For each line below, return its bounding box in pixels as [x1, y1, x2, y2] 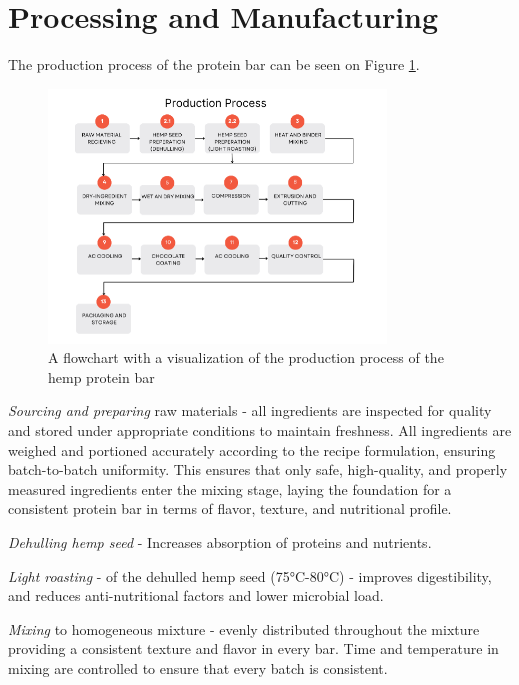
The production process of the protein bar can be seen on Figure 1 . [8, 54, 420, 75]
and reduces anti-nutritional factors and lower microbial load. [8, 585, 384, 606]
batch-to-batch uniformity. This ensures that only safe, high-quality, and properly [8, 459, 508, 480]
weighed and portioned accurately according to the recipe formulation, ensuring [8, 439, 496, 460]
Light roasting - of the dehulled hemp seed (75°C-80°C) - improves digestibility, [8, 565, 492, 586]
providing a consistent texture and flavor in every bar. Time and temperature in [8, 638, 499, 659]
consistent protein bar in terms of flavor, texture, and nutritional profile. [8, 498, 452, 519]
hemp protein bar [48, 366, 155, 387]
